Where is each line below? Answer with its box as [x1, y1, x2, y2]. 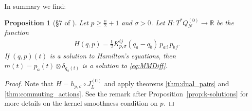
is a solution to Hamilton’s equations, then [50, 51, 176, 61]
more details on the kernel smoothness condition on [4, 98, 158, 108]
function [4, 27, 29, 37]
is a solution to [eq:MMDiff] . [82, 60, 168, 70]
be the [216, 17, 234, 27]
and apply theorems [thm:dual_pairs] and [104, 78, 229, 89]
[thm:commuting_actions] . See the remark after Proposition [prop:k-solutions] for [4, 88, 249, 98]
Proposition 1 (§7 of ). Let [4, 17, 89, 27]
